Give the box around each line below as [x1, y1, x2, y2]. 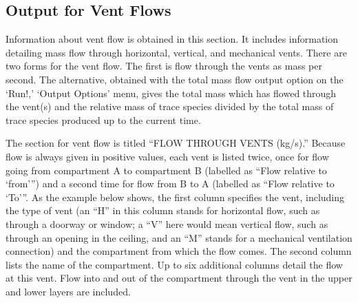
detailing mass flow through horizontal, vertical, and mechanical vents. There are [6, 45, 347, 59]
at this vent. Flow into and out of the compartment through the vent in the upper [6, 271, 352, 285]
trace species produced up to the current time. [6, 112, 201, 127]
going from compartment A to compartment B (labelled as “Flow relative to [6, 163, 327, 177]
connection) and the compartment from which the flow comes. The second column [6, 244, 352, 258]
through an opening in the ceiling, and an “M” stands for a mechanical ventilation [6, 230, 352, 244]
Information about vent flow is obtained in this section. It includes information [6, 32, 339, 46]
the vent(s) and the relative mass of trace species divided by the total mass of [6, 99, 334, 114]
